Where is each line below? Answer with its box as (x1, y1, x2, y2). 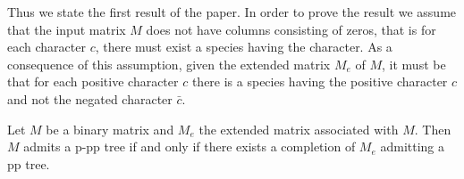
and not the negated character (7, 89, 173, 108)
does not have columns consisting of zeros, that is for (146, 20, 436, 38)
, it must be (382, 54, 446, 73)
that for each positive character (7, 72, 179, 91)
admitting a (380, 137, 445, 156)
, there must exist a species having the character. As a (95, 37, 392, 56)
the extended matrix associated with (198, 119, 399, 138)
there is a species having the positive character (191, 72, 448, 91)
